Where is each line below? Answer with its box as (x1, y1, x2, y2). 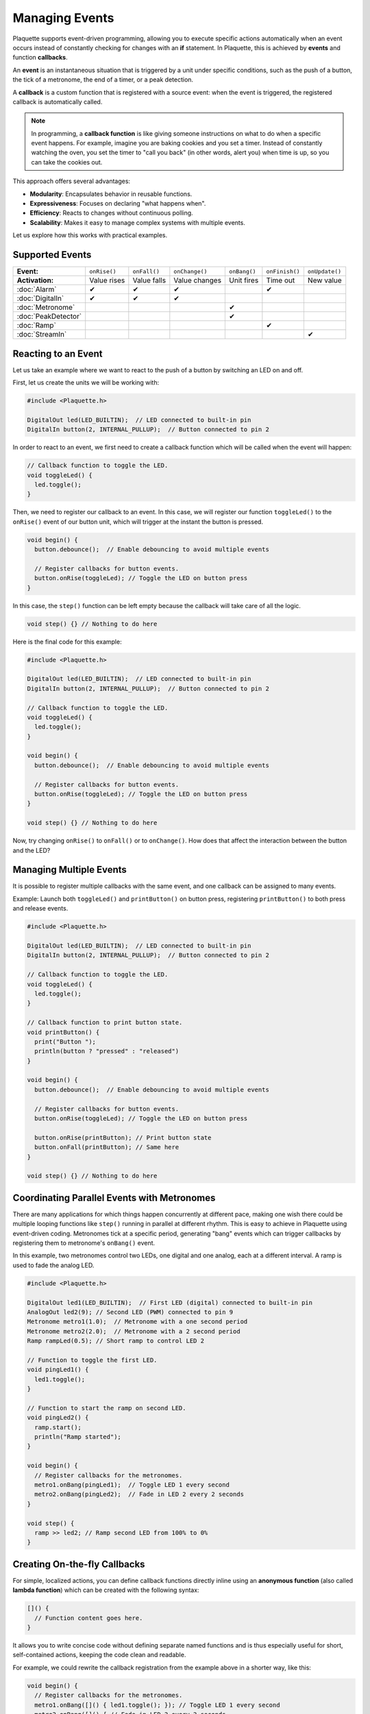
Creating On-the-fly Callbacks (12, 1558, 145, 1570)
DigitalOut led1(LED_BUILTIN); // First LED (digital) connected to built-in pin (27, 1299, 313, 1306)
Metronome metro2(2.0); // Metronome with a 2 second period (27, 1327, 241, 1335)
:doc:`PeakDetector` (16, 312, 82, 322)
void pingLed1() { (27, 1366, 89, 1374)
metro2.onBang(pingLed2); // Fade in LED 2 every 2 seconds (34, 1490, 245, 1498)
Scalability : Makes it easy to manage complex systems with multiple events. (29, 218, 246, 226)
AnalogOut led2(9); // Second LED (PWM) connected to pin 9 (27, 1308, 234, 1316)
